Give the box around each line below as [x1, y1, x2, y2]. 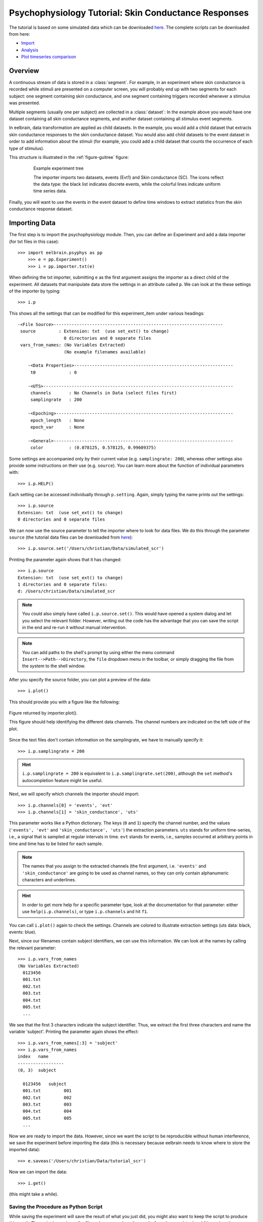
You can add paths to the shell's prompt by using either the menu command [22, 649, 175, 655]
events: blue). [9, 929, 37, 935]
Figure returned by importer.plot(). [9, 710, 78, 716]
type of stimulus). [9, 145, 45, 151]
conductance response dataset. [9, 206, 73, 212]
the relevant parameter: [9, 945, 56, 951]
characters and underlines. [22, 877, 76, 883]
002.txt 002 [22, 1095, 72, 1100]
